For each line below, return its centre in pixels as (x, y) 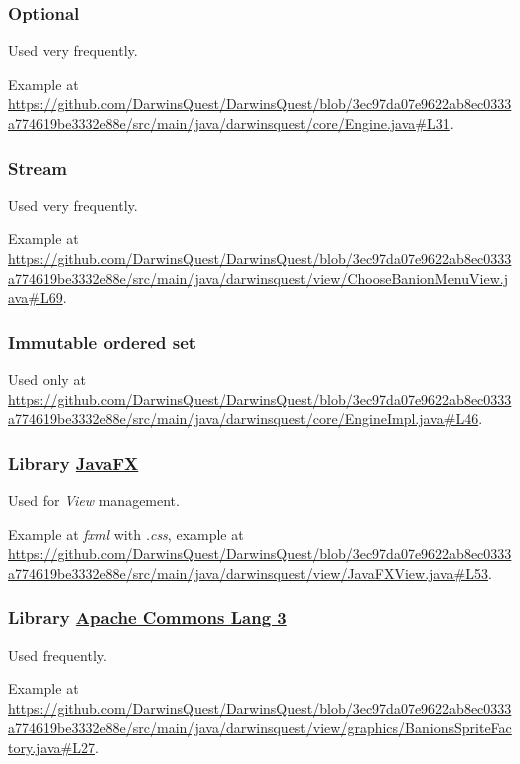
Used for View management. (94, 500)
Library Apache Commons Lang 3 (147, 617)
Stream (37, 167)
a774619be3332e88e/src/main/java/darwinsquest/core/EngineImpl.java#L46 (243, 418)
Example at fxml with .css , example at (126, 533)
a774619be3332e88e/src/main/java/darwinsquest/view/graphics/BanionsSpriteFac (260, 727)
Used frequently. (57, 654)
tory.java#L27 (51, 746)
